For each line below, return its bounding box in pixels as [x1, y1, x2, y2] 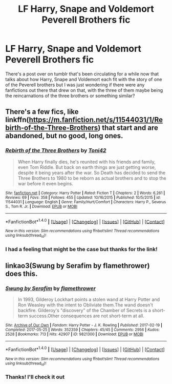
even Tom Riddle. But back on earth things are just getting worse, [17, 164, 156, 170]
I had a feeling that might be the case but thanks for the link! [5, 245, 158, 253]
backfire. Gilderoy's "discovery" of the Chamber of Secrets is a [17, 308, 151, 314]
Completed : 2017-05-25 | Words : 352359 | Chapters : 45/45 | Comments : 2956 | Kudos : [5, 327, 160, 333]
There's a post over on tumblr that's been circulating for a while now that [5, 70, 159, 77]
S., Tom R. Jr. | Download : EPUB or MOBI [5, 204, 78, 209]
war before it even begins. [17, 180, 73, 186]
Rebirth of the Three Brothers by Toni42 [5, 147, 106, 154]
